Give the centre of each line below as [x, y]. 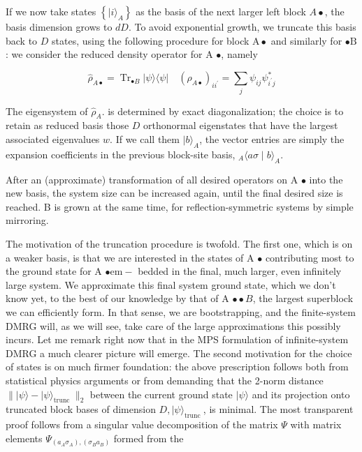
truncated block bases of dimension [81, 409]
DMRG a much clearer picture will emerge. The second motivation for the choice [179, 353]
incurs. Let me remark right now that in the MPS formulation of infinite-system [177, 339]
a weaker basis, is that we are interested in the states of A [130, 257]
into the [326, 179]
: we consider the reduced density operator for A [109, 54]
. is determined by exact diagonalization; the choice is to [223, 111]
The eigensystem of [47, 111]
